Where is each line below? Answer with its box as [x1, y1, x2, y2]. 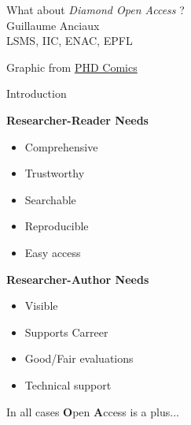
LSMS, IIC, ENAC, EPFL [6, 32, 133, 49]
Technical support [24, 376, 112, 393]
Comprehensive [24, 138, 98, 155]
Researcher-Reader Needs [6, 111, 149, 128]
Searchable [24, 191, 76, 207]
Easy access [24, 244, 81, 260]
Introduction [6, 85, 67, 102]
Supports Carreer [24, 323, 108, 340]
